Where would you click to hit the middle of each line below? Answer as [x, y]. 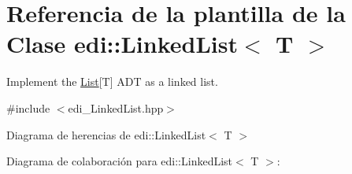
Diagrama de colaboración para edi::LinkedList [120, 161]
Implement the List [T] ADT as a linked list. [112, 81]
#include [28, 107]
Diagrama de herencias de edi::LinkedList [106, 134]
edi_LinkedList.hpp [116, 107]
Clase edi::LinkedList [122, 44]
